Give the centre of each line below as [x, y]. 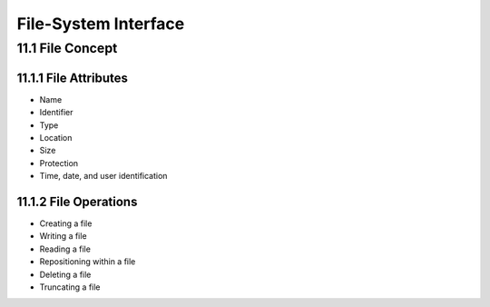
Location [56, 137]
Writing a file [63, 236]
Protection [59, 163]
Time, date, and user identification [103, 176]
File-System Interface [101, 24]
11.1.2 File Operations [77, 201]
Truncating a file [70, 287]
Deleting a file [65, 274]
